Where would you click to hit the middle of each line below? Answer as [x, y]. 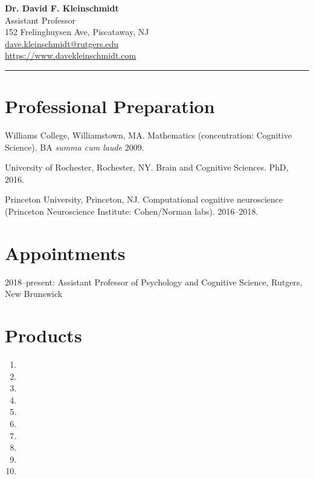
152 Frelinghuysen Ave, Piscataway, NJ [77, 32]
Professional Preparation [110, 106]
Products [43, 335]
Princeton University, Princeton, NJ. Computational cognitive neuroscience [144, 199]
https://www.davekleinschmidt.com [71, 55]
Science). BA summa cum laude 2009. [75, 147]
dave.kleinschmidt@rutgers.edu [62, 43]
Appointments [65, 253]
